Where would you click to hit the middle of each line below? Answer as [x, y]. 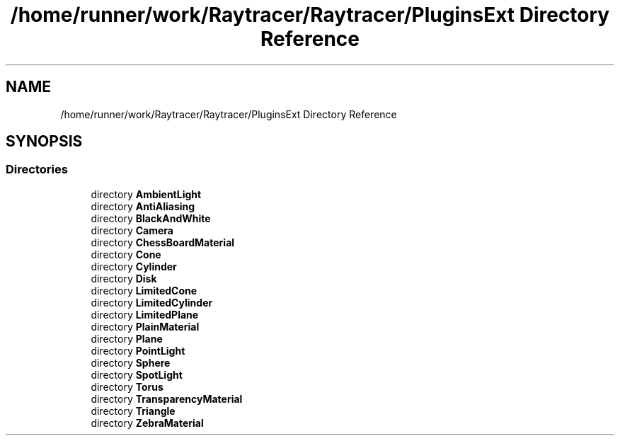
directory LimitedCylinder [152, 302]
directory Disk [124, 278]
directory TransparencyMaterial [167, 399]
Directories [37, 170]
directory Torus [127, 386]
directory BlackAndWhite [151, 218]
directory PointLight [138, 350]
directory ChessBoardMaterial [163, 242]
